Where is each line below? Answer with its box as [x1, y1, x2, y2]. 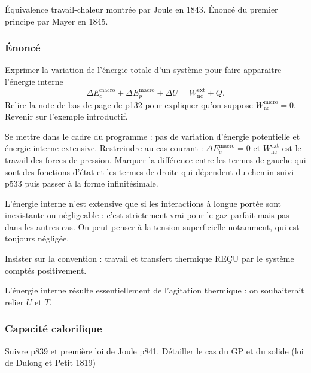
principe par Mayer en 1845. [5, 14, 108, 27]
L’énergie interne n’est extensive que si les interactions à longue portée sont [5, 197, 281, 209]
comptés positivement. [5, 264, 87, 276]
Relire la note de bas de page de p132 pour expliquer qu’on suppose [5, 98, 253, 111]
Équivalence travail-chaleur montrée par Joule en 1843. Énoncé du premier [5, 3, 278, 15]
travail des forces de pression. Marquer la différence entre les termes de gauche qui [5, 153, 306, 166]
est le [282, 142, 301, 154]
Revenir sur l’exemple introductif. [5, 110, 128, 123]
